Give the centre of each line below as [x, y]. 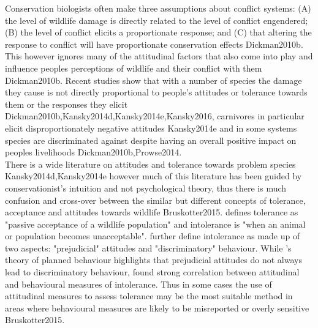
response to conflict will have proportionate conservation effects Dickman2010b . [154, 44]
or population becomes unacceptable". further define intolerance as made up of [153, 236]
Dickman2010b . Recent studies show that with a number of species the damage [153, 80]
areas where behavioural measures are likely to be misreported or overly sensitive [157, 307]
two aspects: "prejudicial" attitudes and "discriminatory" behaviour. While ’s [148, 248]
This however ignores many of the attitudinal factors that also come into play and [159, 56]
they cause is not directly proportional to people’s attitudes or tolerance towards [156, 92]
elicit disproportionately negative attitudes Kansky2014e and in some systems [151, 128]
